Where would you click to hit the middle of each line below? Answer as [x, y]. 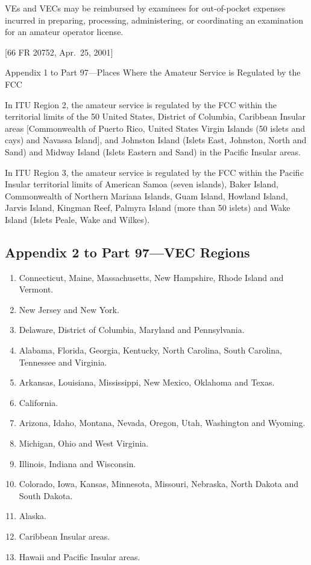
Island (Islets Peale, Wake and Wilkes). [77, 219]
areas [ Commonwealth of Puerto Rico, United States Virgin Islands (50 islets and [155, 128]
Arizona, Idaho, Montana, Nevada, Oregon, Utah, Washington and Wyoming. [162, 423]
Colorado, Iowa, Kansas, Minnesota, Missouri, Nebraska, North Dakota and [159, 484]
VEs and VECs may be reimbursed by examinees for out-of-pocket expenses [145, 8]
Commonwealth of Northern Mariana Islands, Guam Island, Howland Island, [146, 195]
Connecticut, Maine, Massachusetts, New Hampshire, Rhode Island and [151, 277]
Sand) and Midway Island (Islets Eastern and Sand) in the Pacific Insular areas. [153, 151]
